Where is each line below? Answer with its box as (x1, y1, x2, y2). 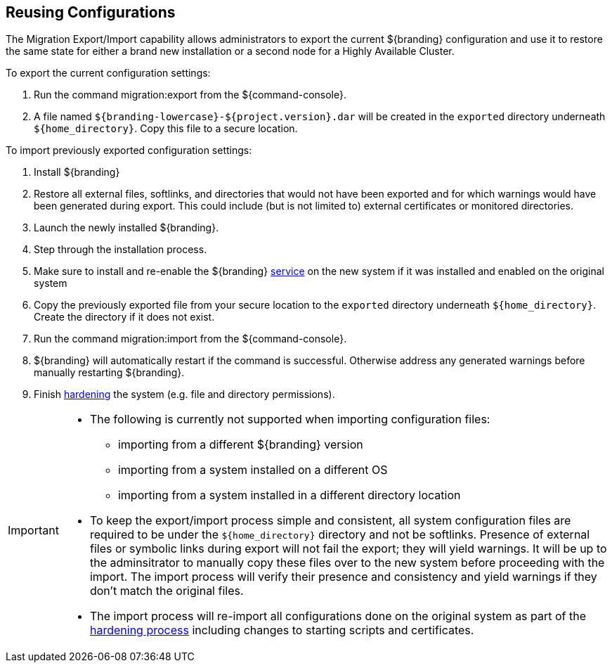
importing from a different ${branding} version (117, 437, 363, 452)
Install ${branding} (34, 166, 120, 179)
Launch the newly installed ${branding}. (34, 221, 219, 234)
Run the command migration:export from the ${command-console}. (34, 89, 346, 101)
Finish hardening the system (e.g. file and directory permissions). (34, 388, 335, 401)
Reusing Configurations (6, 4, 176, 21)
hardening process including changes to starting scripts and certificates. (89, 623, 474, 638)
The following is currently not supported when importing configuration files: (89, 412, 490, 427)
